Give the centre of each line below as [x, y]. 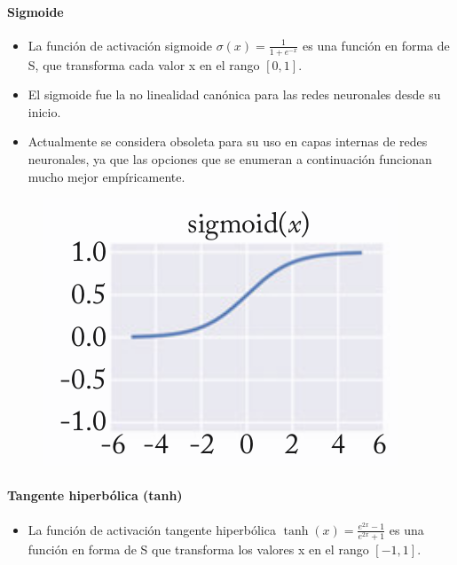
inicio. [44, 111]
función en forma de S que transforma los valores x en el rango [198, 549]
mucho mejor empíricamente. [106, 176]
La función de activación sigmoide [120, 45]
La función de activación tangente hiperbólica [152, 529]
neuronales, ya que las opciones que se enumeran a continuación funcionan [230, 159]
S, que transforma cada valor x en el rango [144, 64]
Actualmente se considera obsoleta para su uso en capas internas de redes [228, 141]
